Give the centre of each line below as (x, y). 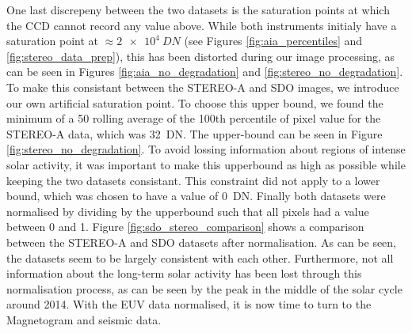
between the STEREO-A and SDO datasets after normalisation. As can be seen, (201, 242)
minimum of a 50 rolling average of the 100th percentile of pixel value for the (194, 118)
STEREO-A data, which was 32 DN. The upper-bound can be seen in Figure (195, 133)
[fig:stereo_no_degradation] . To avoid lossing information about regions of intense (206, 149)
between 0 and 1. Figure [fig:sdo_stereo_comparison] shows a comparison (185, 227)
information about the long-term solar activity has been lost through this (184, 273)
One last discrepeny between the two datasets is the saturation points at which (198, 9)
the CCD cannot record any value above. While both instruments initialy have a (202, 25)
